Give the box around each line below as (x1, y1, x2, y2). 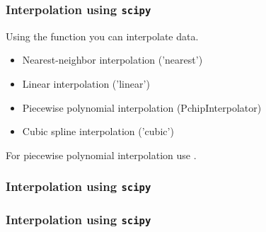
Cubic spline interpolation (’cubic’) (22, 124, 174, 139)
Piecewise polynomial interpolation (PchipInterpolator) (22, 100, 262, 115)
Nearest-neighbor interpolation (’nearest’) (22, 52, 203, 67)
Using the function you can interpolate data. (6, 28, 199, 43)
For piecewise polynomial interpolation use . (6, 147, 197, 162)
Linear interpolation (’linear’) (22, 76, 150, 91)
